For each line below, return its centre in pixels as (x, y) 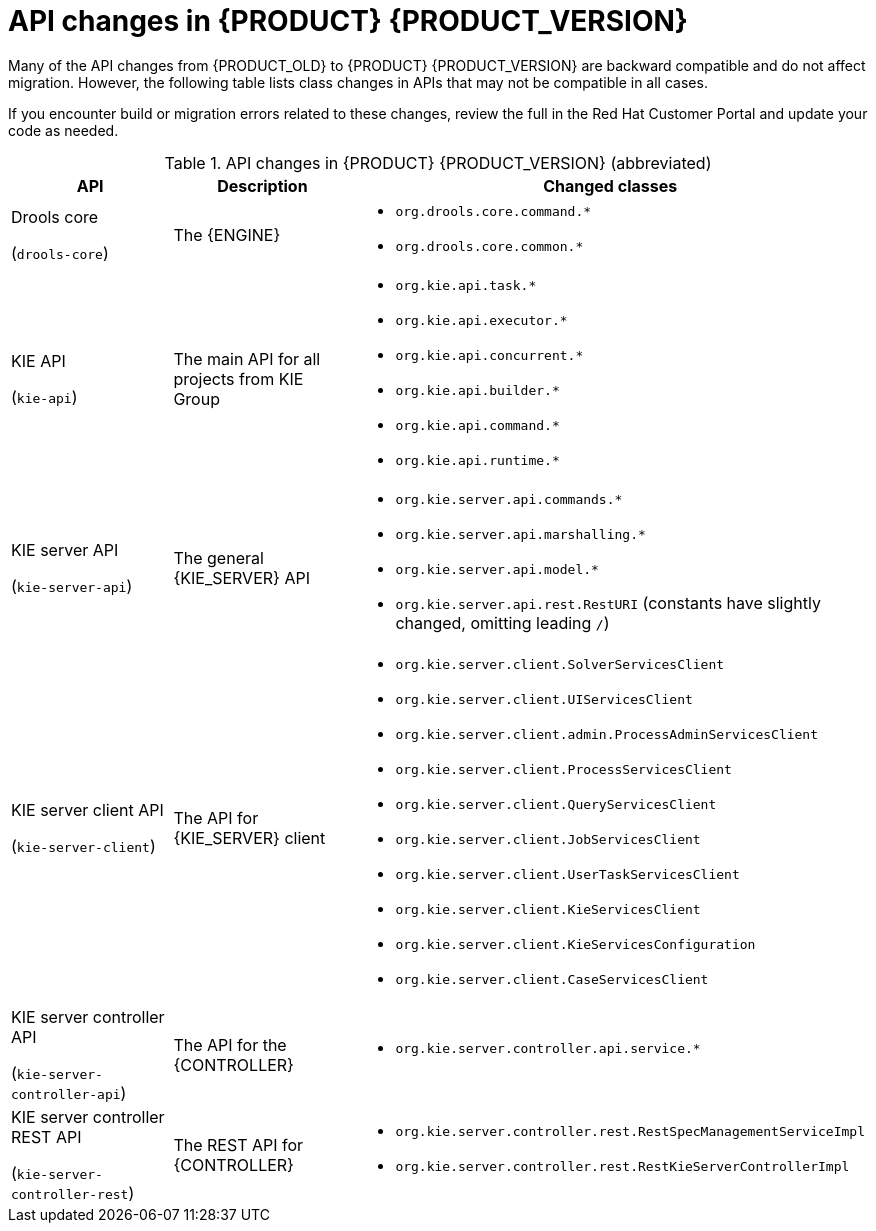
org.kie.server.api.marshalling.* (520, 534)
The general (218, 558)
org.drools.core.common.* (489, 246)
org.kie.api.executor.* (481, 320)
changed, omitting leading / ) (502, 622)
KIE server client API (87, 809)
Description (262, 185)
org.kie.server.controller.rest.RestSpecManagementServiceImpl (630, 1131)
